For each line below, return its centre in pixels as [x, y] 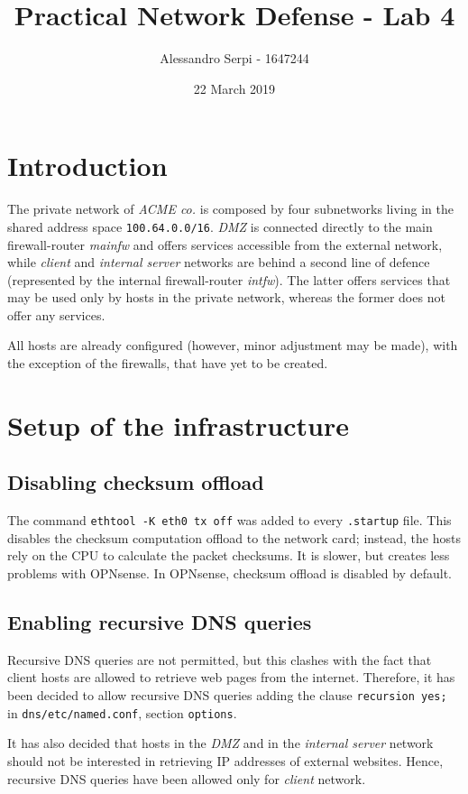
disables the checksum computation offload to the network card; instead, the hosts [234, 537]
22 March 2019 [234, 88]
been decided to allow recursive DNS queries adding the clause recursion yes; [227, 695]
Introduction [87, 166]
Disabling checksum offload [136, 482]
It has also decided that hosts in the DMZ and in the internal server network [220, 743]
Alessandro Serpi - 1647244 [234, 58]
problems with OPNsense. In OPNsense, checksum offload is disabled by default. [229, 573]
